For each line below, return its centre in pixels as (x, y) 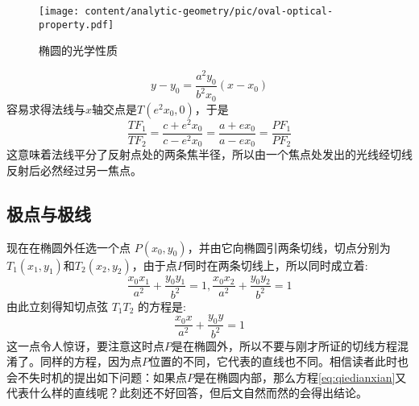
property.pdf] (77, 25)
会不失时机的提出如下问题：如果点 (97, 377)
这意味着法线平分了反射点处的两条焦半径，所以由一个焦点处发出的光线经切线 (209, 154)
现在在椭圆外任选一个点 (68, 247)
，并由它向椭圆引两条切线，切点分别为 (289, 247)
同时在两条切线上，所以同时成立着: (276, 265)
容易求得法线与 (46, 108)
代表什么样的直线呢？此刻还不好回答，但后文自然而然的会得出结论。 (187, 393)
